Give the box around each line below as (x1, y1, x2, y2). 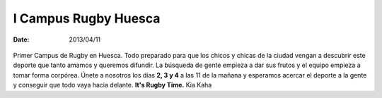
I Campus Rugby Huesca (13, 11, 161, 26)
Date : (13, 35, 30, 44)
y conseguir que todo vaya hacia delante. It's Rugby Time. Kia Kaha (13, 81, 212, 90)
